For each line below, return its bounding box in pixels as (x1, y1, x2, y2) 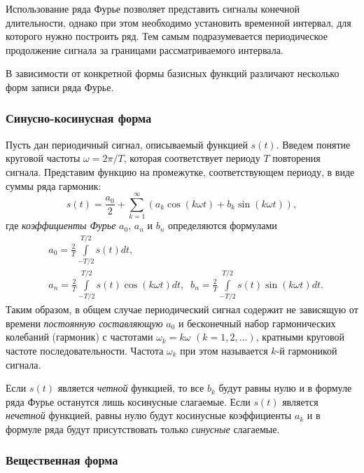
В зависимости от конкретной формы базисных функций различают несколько (6, 66, 339, 81)
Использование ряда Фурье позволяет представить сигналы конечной (6, 1, 300, 15)
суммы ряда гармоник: (6, 178, 101, 193)
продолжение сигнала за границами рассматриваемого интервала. (6, 42, 283, 57)
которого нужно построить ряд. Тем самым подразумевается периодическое (6, 29, 328, 43)
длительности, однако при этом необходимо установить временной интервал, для (6, 15, 351, 29)
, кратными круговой (255, 329, 344, 344)
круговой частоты (6, 151, 80, 165)
